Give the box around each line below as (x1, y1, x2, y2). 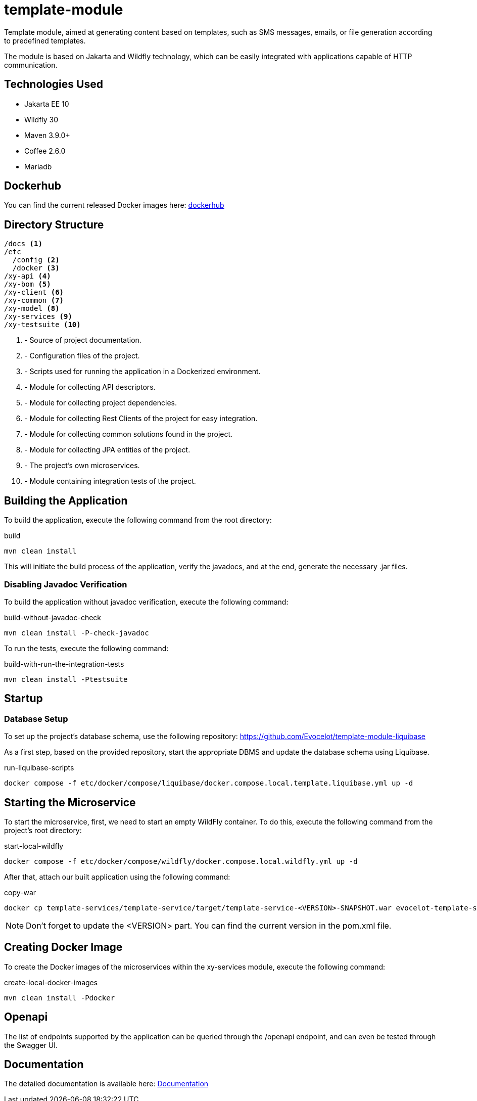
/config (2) (12, 256, 60, 264)
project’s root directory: (4, 825, 82, 835)
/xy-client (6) (4, 288, 64, 297)
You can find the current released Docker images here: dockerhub (4, 201, 224, 210)
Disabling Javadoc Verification (4, 579, 127, 589)
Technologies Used (4, 78, 103, 91)
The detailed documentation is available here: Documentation (4, 1079, 209, 1088)
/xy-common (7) (4, 296, 64, 305)
